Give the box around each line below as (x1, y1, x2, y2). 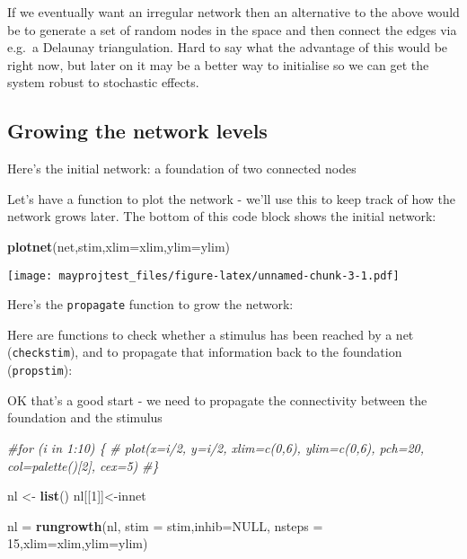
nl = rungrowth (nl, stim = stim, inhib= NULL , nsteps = (7, 516, 323, 535)
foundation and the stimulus (7, 408, 163, 427)
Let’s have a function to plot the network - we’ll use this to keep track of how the (7, 189, 456, 208)
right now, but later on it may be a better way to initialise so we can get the (7, 55, 429, 74)
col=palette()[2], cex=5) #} (7, 456, 159, 475)
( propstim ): (7, 360, 73, 379)
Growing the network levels (7, 117, 268, 145)
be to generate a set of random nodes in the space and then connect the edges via (7, 20, 457, 39)
